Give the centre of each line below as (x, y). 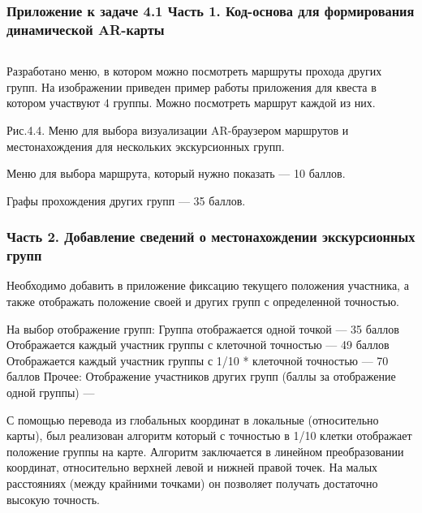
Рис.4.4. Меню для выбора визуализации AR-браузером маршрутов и (178, 129)
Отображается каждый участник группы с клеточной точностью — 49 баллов (198, 345)
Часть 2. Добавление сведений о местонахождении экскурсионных (211, 237)
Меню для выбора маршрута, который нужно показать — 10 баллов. (176, 173)
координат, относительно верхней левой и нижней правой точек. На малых (192, 467)
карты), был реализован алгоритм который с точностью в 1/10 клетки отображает (209, 435)
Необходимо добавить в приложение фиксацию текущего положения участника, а (208, 285)
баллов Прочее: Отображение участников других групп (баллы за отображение (201, 376)
